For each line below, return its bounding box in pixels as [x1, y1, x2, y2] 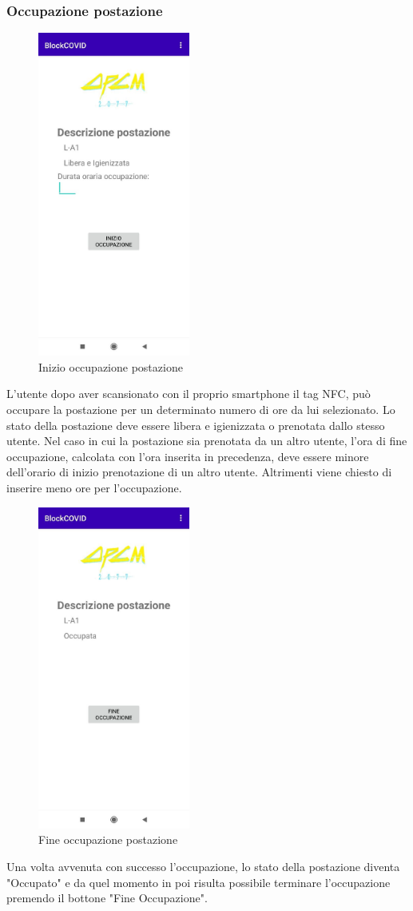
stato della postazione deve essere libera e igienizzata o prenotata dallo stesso [6, 416, 385, 433]
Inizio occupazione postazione [38, 358, 183, 375]
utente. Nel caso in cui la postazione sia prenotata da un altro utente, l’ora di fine [6, 432, 407, 449]
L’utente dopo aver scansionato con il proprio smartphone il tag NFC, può [6, 385, 371, 402]
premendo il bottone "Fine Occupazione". [6, 889, 208, 906]
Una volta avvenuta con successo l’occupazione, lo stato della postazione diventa [6, 858, 400, 874]
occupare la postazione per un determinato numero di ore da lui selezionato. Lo [6, 400, 395, 417]
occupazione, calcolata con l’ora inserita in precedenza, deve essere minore [6, 448, 369, 464]
